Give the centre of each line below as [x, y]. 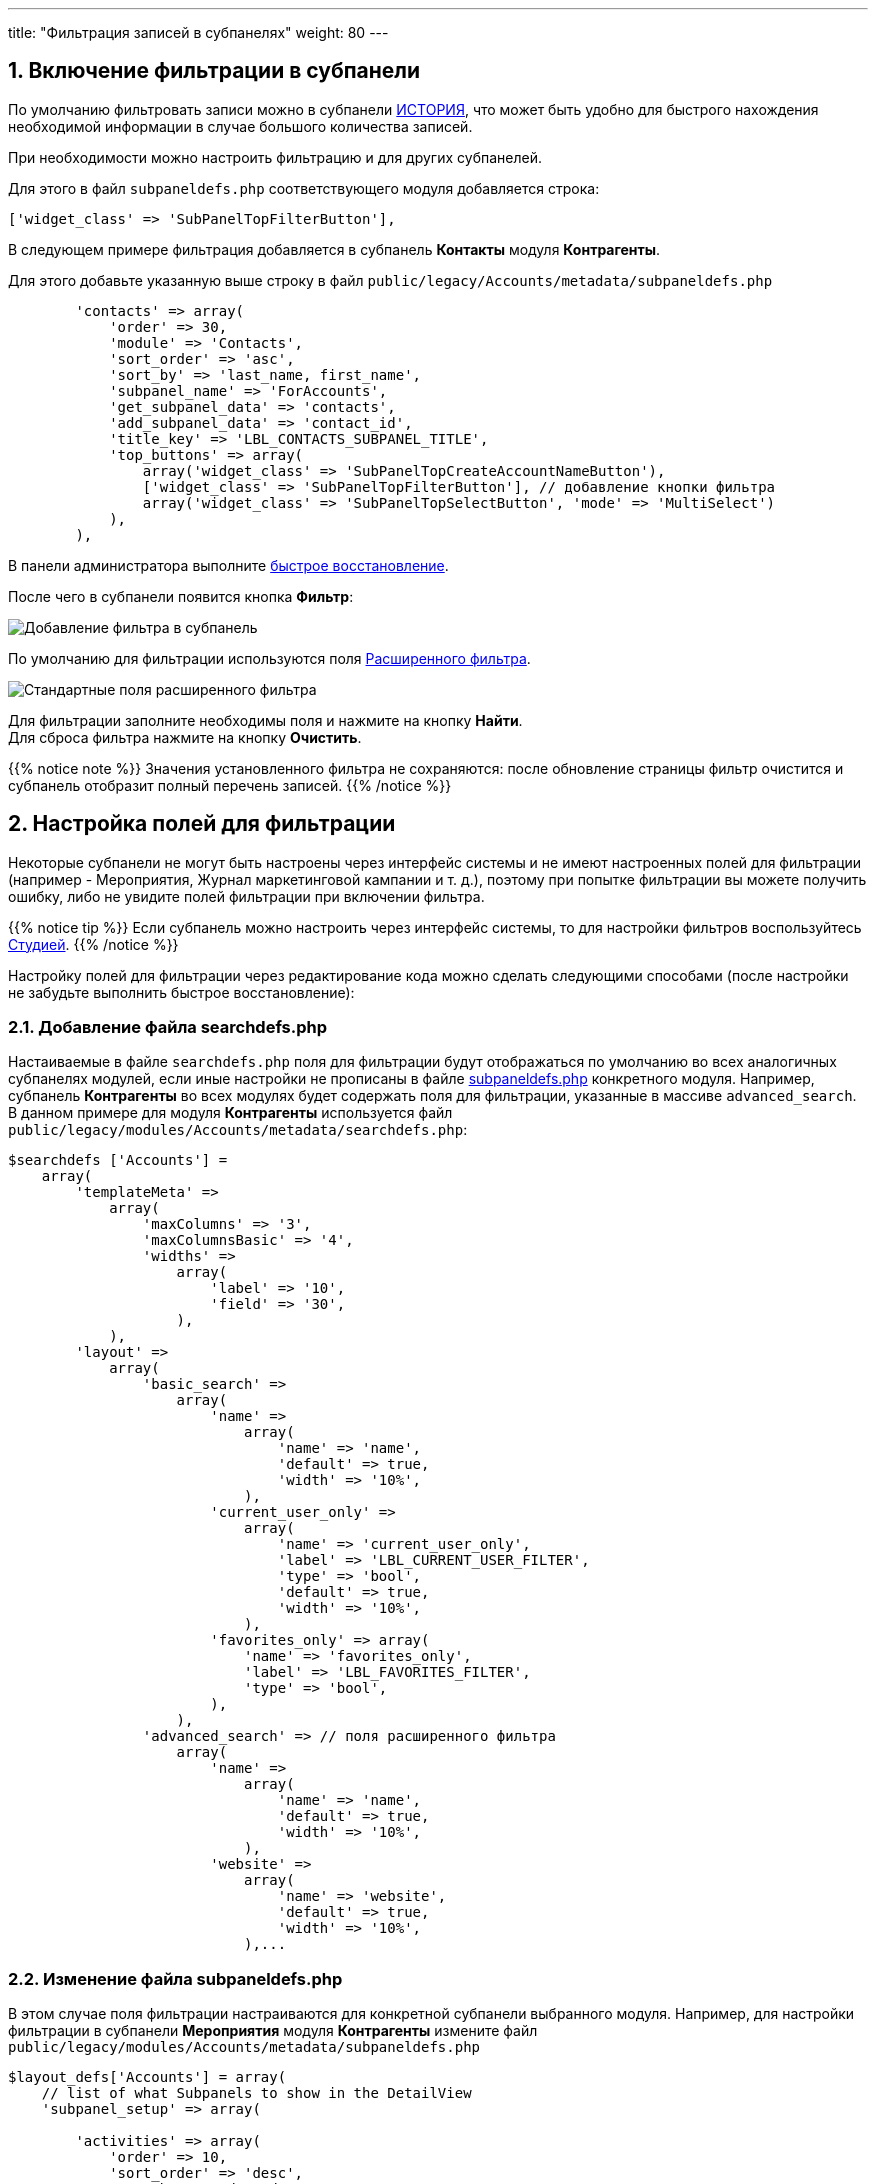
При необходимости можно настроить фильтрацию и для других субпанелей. [275, 157]
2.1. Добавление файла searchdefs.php [168, 1027]
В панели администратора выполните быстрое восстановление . [228, 565]
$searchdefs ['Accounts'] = [118, 1160]
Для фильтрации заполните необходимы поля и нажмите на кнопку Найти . [265, 720]
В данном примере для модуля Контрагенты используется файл [230, 1113]
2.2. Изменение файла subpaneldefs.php [175, 1978]
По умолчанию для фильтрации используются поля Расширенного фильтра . [269, 658]
